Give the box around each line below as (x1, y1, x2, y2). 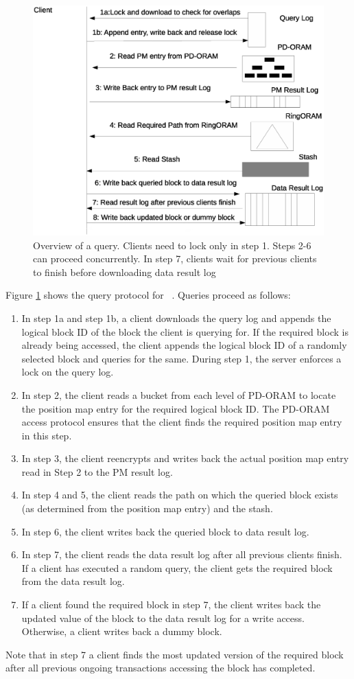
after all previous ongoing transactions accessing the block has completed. (5, 660, 316, 675)
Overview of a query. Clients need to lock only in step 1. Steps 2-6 (33, 238, 311, 252)
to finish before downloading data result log (33, 264, 216, 279)
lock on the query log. (21, 365, 114, 379)
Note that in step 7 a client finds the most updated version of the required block (5, 647, 344, 661)
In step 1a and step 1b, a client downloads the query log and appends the (21, 310, 331, 325)
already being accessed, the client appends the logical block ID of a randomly (21, 338, 347, 352)
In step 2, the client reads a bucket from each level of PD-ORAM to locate (21, 387, 336, 402)
